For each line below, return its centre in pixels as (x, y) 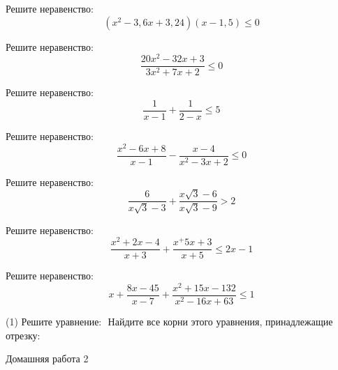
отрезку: (23, 335)
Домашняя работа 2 (47, 359)
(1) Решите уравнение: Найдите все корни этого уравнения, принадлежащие (169, 322)
